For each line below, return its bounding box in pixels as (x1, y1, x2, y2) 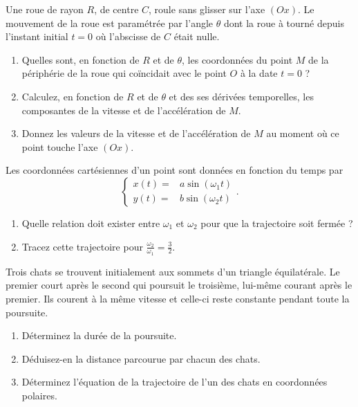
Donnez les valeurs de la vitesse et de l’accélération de (21, 126, 251, 141)
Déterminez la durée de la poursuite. (21, 328, 177, 343)
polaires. (21, 388, 57, 402)
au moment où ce (266, 126, 339, 141)
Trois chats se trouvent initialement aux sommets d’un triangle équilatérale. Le (6, 264, 340, 278)
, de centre (94, 2, 139, 16)
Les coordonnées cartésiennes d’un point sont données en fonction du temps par (6, 163, 343, 177)
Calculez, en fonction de (21, 89, 124, 103)
